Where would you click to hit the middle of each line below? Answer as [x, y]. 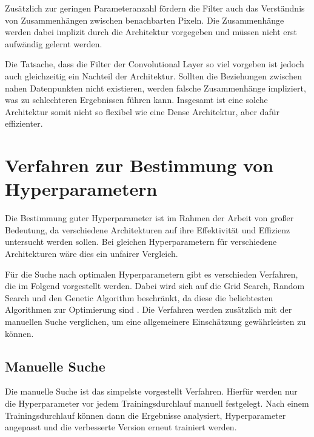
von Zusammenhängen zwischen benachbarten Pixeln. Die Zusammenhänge [145, 20]
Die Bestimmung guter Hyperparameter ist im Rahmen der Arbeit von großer [149, 218]
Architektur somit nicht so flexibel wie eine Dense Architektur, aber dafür [142, 111]
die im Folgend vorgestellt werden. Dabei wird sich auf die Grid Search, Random [155, 286]
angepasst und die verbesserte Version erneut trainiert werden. [121, 427]
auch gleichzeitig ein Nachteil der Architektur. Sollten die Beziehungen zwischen [153, 75]
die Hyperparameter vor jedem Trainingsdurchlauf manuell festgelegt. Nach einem [157, 403]
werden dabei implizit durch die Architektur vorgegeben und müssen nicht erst [151, 32]
